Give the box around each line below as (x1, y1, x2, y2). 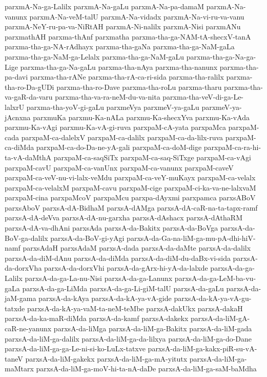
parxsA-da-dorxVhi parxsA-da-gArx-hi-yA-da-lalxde (44, 262, 208, 273)
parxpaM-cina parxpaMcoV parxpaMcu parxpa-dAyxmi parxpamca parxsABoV (5, 192, 256, 203)
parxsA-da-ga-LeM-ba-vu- (174, 273, 256, 284)
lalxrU (5, 101, 25, 112)
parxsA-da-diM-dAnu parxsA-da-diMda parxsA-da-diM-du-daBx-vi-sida (5, 252, 231, 263)
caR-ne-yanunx (5, 323, 52, 333)
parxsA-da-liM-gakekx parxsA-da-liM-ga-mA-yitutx (25, 353, 188, 364)
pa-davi (5, 71, 28, 82)
